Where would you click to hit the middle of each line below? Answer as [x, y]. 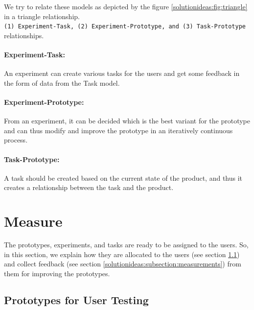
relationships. [24, 35]
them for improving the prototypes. [57, 273]
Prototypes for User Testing [76, 299]
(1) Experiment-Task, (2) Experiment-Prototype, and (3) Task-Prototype [125, 27]
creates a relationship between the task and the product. [89, 187]
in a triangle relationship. [42, 16]
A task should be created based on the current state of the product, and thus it [123, 178]
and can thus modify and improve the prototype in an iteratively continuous [118, 130]
